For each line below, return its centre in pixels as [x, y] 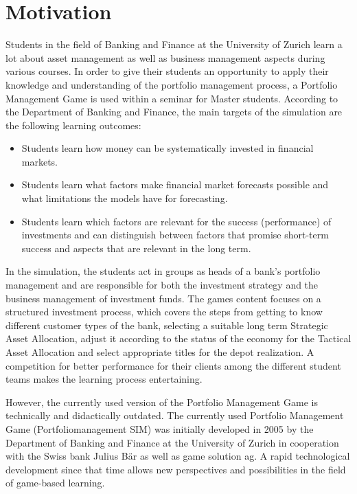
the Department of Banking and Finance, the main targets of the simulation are [174, 112]
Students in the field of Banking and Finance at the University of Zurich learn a [174, 44]
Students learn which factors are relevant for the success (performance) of [176, 221]
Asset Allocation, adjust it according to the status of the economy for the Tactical [178, 338]
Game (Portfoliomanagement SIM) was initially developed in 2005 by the [160, 428]
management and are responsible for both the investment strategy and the [162, 285]
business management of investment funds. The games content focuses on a [163, 298]
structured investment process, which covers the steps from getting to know [164, 312]
